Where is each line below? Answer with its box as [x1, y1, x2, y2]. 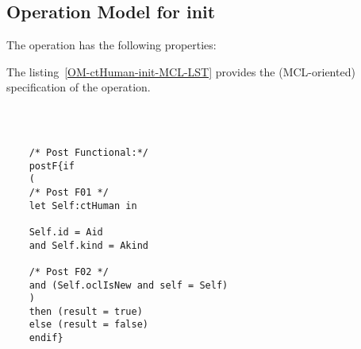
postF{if [29, 160, 75, 172]
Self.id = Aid [29, 226, 103, 238]
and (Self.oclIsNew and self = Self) [29, 279, 229, 291]
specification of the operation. [6, 79, 151, 95]
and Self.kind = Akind [29, 239, 148, 251]
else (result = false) [29, 319, 148, 331]
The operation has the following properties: [6, 37, 217, 53]
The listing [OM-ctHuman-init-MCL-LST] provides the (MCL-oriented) [6, 63, 355, 79]
